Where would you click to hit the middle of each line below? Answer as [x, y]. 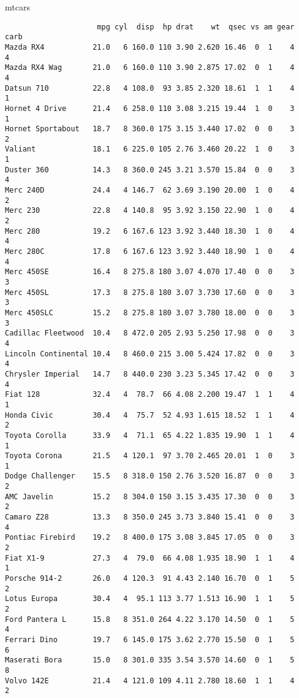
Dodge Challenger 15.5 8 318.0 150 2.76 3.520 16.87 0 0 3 [150, 476]
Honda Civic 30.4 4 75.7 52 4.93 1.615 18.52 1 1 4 [150, 415]
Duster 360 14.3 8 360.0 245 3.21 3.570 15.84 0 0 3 [150, 170]
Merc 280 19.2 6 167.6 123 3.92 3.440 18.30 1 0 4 [150, 231]
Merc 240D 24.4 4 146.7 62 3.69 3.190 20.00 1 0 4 [150, 190]
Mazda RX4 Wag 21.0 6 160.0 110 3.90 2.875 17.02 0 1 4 [150, 68]
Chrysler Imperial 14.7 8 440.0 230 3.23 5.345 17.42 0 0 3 [150, 374]
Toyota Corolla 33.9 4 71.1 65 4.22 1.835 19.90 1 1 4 [150, 435]
